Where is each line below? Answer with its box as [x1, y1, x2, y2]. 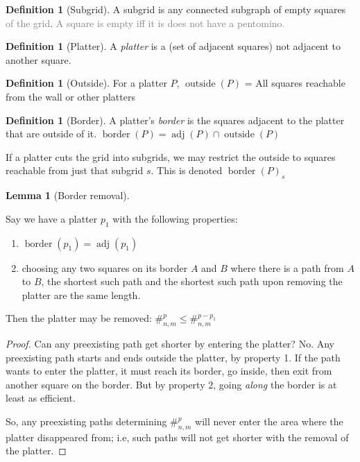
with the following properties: [112, 211, 238, 225]
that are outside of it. [6, 126, 97, 141]
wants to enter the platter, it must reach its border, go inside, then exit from [6, 363, 332, 378]
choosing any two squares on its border [22, 260, 188, 275]
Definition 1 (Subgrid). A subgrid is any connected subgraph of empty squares [6, 2, 346, 16]
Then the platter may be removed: [6, 311, 152, 325]
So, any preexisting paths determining [6, 414, 167, 429]
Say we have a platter [6, 211, 98, 225]
